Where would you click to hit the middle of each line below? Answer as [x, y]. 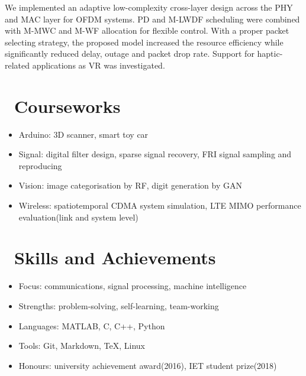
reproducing [40, 165]
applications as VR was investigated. [99, 65]
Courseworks [67, 106]
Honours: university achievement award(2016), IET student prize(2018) [148, 365]
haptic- [270, 54]
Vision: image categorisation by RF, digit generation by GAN [130, 185]
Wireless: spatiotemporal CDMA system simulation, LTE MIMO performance [160, 205]
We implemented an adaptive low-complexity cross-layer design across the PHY [149, 7]
